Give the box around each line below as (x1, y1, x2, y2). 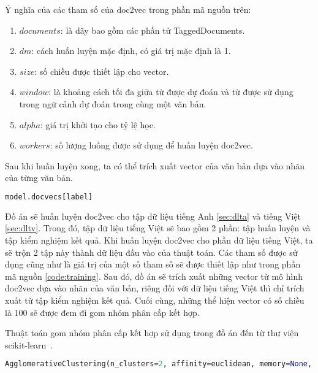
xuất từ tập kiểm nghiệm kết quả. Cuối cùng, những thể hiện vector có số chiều (5, 293, 305, 306)
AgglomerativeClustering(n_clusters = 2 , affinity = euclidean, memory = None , (5, 360, 312, 369)
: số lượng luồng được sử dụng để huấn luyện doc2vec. (50, 139, 253, 152)
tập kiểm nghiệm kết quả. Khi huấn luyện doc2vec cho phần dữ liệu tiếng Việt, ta (5, 234, 313, 246)
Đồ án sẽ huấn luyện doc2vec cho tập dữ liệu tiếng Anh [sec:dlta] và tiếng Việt (5, 209, 301, 222)
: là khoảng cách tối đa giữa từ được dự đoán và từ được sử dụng (48, 85, 293, 98)
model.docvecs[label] (5, 192, 93, 201)
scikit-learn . (5, 338, 53, 351)
